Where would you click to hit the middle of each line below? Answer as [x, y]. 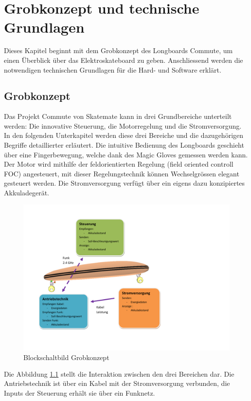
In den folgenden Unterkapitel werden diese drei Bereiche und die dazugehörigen [124, 135]
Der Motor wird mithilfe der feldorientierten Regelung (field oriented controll [119, 164]
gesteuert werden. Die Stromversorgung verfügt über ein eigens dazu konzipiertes [125, 183]
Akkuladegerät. [27, 193]
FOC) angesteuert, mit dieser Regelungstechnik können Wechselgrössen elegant [122, 173]
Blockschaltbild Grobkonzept [66, 357]
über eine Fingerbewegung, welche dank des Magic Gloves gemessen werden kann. [126, 154]
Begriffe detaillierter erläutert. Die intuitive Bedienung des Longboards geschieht [124, 145]
